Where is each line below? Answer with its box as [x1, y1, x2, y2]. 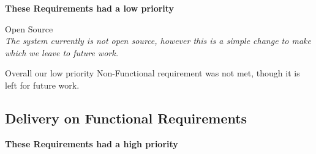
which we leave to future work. [5, 46, 118, 59]
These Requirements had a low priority [5, 2, 175, 14]
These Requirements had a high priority [5, 137, 178, 150]
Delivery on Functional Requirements [5, 108, 247, 127]
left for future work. [5, 78, 80, 91]
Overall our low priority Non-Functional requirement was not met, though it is [5, 67, 300, 79]
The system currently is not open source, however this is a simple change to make [5, 34, 311, 47]
